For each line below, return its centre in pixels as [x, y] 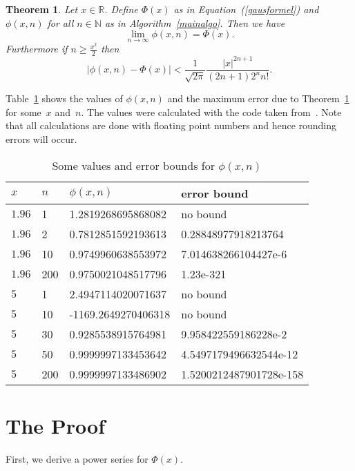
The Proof [55, 425]
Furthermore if [37, 49]
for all [60, 22]
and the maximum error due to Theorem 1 [258, 98]
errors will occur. [41, 138]
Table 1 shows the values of [64, 98]
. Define [121, 9]
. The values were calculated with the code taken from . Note [211, 112]
